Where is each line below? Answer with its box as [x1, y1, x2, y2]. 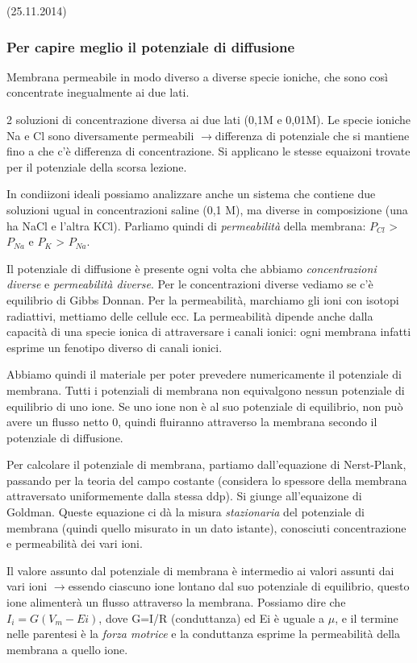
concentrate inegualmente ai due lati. [6, 84, 190, 101]
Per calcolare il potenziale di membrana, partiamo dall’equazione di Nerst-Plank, [6, 456, 407, 473]
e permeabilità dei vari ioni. [6, 535, 143, 552]
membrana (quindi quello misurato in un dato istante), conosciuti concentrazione [6, 519, 407, 536]
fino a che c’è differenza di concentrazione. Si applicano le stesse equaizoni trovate [6, 143, 411, 160]
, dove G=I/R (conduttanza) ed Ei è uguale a [98, 609, 325, 626]
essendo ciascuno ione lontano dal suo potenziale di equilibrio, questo [68, 578, 410, 595]
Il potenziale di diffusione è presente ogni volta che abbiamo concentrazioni [6, 259, 377, 276]
